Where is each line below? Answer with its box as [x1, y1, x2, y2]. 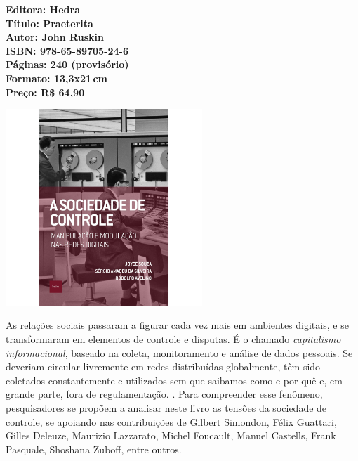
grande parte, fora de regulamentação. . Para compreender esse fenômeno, [6, 387, 323, 401]
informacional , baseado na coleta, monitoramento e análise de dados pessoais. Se [6, 345, 353, 360]
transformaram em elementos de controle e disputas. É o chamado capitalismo [6, 332, 341, 346]
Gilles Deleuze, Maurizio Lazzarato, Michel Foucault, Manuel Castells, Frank [6, 428, 336, 443]
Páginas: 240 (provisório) [6, 57, 129, 72]
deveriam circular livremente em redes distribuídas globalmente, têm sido [6, 359, 321, 374]
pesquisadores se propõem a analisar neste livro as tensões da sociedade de [6, 400, 327, 415]
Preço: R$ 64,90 [6, 84, 85, 99]
